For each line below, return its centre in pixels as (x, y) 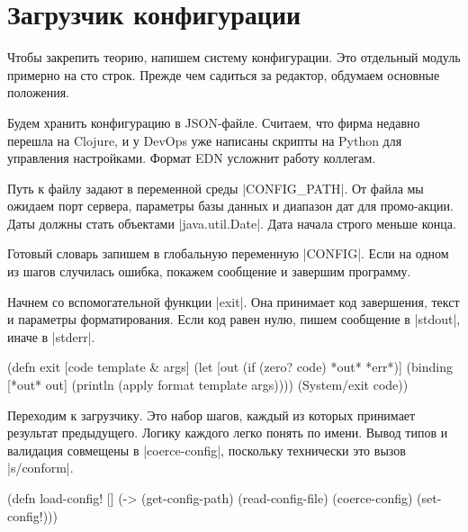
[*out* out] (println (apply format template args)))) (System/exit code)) (208, 385)
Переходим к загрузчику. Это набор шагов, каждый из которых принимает (211, 415)
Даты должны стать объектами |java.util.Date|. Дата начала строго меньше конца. (232, 223)
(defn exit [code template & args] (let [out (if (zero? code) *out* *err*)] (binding (230, 367)
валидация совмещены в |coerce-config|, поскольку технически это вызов (207, 450)
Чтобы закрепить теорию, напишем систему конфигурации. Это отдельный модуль (234, 57)
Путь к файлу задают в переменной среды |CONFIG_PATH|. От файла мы (216, 188)
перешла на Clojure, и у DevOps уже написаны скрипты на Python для (205, 140)
